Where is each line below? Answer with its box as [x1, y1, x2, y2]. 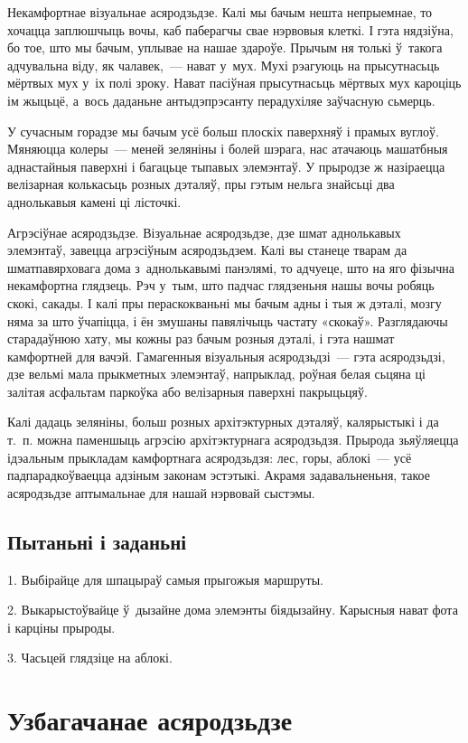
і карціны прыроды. [7, 617, 116, 636]
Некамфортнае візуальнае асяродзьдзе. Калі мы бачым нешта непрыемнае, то [7, 3, 433, 21]
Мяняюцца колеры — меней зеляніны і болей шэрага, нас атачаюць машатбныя [7, 139, 448, 158]
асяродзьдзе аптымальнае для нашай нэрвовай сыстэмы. [7, 483, 315, 502]
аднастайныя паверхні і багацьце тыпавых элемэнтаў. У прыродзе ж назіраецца [7, 156, 445, 175]
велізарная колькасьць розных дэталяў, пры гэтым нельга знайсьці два [7, 174, 395, 193]
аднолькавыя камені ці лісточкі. [7, 192, 182, 211]
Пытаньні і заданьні [7, 527, 187, 555]
